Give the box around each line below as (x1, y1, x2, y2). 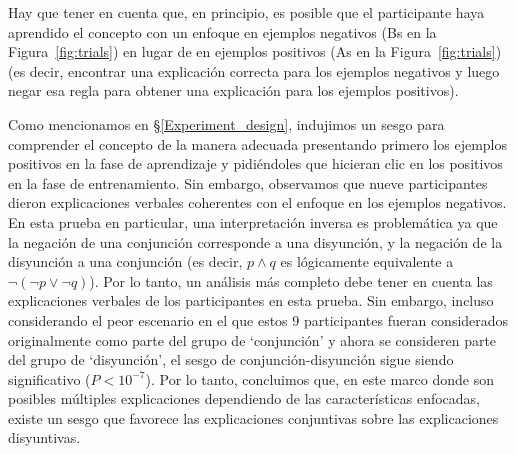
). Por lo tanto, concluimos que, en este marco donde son (145, 368, 495, 389)
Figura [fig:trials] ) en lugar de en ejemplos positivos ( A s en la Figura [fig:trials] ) (8, 41, 502, 62)
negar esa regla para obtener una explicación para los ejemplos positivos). (8, 80, 459, 101)
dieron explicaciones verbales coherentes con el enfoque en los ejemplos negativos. (8, 192, 507, 213)
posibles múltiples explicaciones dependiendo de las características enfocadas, (8, 388, 481, 409)
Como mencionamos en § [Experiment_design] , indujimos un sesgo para (8, 113, 445, 134)
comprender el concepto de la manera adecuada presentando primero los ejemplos (8, 133, 507, 154)
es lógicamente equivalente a (280, 251, 454, 272)
